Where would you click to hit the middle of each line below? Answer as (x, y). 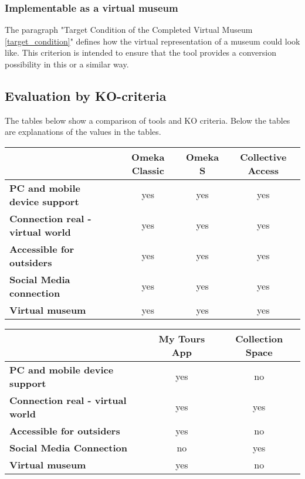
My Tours (182, 338)
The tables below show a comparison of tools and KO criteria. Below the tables (148, 120)
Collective (263, 157)
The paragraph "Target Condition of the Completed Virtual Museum (129, 30)
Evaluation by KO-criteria (86, 95)
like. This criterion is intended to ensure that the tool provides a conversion (140, 52)
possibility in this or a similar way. (67, 64)
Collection (259, 338)
